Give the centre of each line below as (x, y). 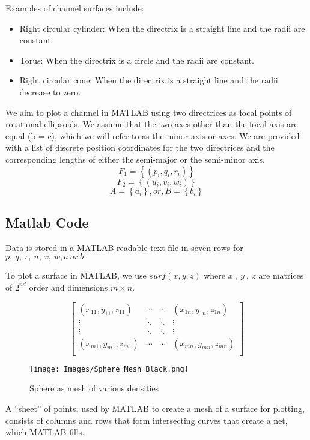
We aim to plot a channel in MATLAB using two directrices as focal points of (149, 112)
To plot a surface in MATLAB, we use (76, 275)
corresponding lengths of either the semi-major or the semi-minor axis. (135, 159)
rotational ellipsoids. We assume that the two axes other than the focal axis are (152, 124)
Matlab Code (47, 222)
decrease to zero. (50, 92)
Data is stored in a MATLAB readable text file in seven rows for (124, 247)
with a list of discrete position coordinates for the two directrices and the (140, 147)
